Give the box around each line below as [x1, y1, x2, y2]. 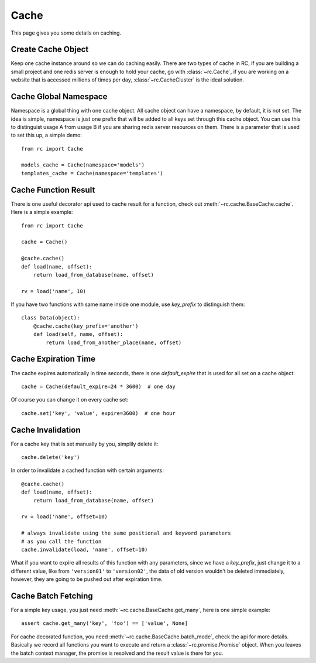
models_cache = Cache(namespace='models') [21, 162, 145, 168]
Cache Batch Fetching [11, 591, 93, 601]
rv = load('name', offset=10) [21, 514, 108, 520]
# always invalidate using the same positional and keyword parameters [21, 530, 231, 536]
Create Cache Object [11, 45, 89, 55]
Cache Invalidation [11, 425, 81, 435]
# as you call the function [21, 538, 102, 545]
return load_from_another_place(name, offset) [46, 339, 182, 346]
